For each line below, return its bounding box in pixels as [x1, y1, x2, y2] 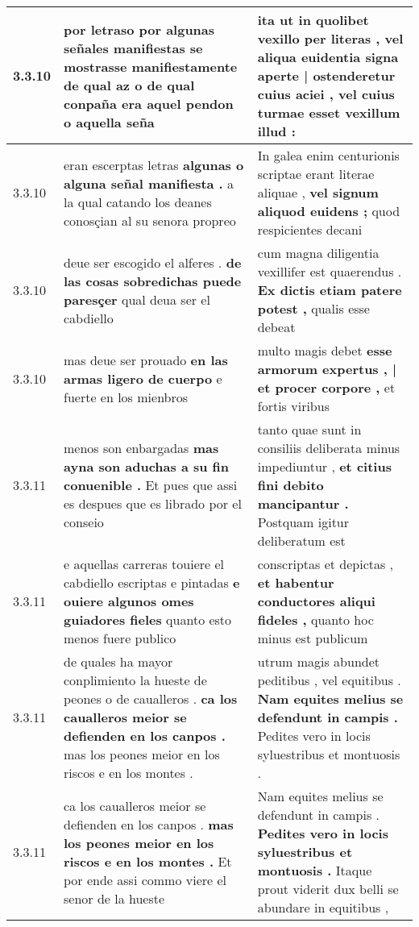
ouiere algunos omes [64, 592, 194, 610]
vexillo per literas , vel [257, 29, 404, 48]
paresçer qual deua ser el [64, 289, 210, 309]
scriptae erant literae [257, 164, 375, 183]
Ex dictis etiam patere [257, 281, 402, 299]
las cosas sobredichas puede [64, 271, 242, 290]
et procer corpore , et [257, 378, 396, 397]
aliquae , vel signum [257, 183, 379, 202]
